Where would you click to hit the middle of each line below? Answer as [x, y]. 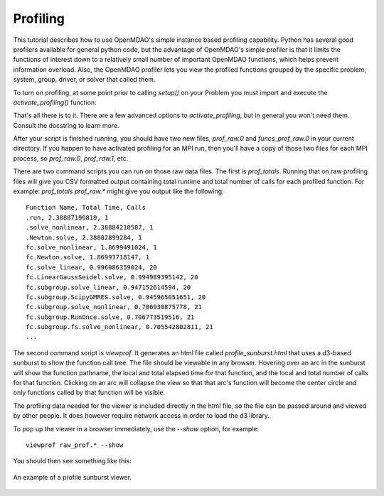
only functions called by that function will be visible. [89, 393]
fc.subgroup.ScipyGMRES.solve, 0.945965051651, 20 [116, 297]
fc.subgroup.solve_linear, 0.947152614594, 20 [108, 287]
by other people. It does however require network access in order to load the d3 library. [142, 416]
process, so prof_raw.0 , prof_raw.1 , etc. [71, 158]
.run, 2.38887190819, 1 [67, 217]
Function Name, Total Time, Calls [86, 207]
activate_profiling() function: [55, 102]
